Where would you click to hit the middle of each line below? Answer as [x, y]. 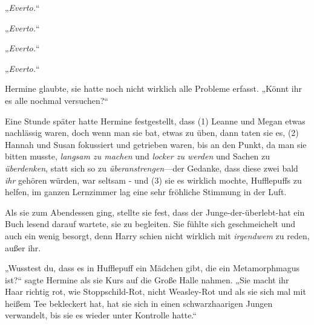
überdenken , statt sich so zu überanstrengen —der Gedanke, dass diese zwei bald [152, 168]
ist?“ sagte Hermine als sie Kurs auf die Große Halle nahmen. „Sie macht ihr [147, 279]
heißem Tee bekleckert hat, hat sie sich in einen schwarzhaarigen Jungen [139, 303]
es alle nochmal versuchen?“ [57, 100]
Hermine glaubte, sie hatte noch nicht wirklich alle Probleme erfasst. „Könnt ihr [154, 88]
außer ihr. [23, 247]
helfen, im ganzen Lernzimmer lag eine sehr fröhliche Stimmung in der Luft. [146, 192]
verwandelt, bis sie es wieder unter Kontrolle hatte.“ [101, 315]
